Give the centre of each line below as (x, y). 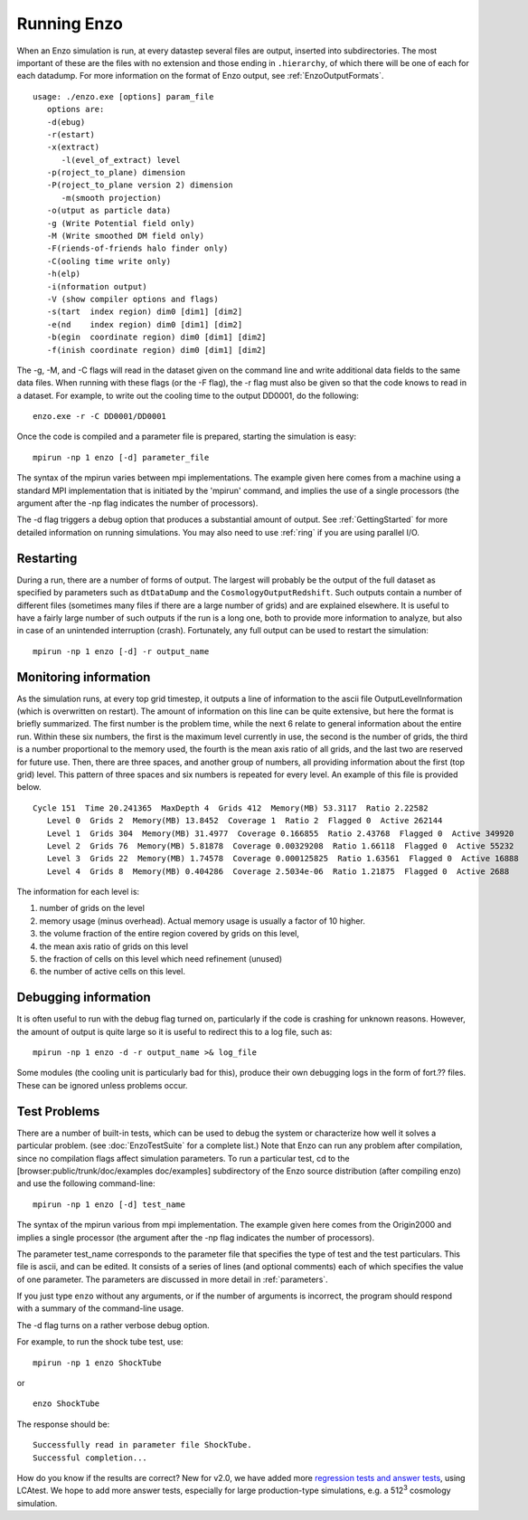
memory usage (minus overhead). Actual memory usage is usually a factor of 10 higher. (202, 921)
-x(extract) (73, 147)
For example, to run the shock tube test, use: (100, 1342)
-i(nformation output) (97, 286)
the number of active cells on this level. (112, 972)
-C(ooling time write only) (109, 261)
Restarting (47, 558)
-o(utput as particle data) (109, 211)
